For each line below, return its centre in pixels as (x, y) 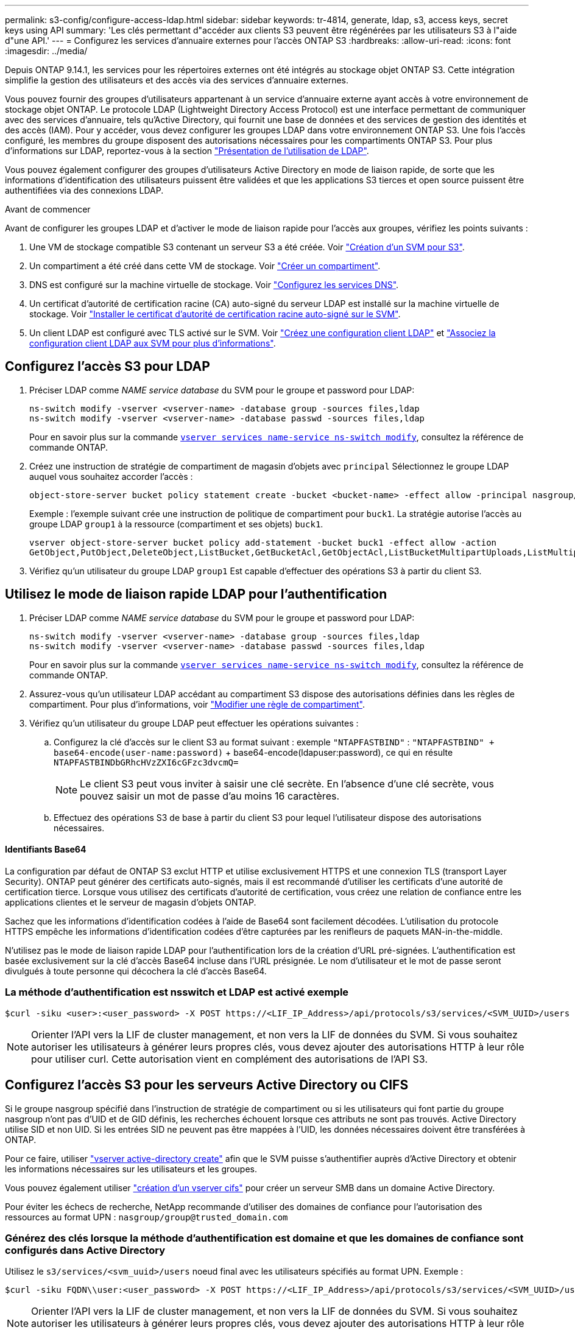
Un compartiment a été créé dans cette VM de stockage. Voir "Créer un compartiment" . (205, 266)
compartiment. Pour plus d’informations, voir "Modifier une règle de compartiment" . (197, 704)
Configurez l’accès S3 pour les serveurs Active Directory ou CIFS (207, 1085)
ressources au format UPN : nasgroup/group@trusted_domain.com (146, 1217)
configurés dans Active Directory (85, 1250)
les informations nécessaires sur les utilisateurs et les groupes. (131, 1169)
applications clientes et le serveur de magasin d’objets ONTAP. (131, 902)
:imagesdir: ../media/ (46, 51)
